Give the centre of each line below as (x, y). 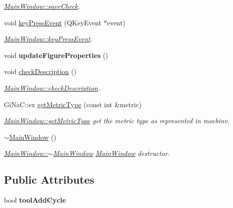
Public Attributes (49, 180)
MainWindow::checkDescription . (52, 87)
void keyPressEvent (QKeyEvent (53, 22)
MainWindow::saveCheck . (42, 6)
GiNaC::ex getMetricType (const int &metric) (73, 104)
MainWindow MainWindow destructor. (112, 153)
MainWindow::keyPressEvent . (48, 39)
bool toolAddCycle (35, 200)
